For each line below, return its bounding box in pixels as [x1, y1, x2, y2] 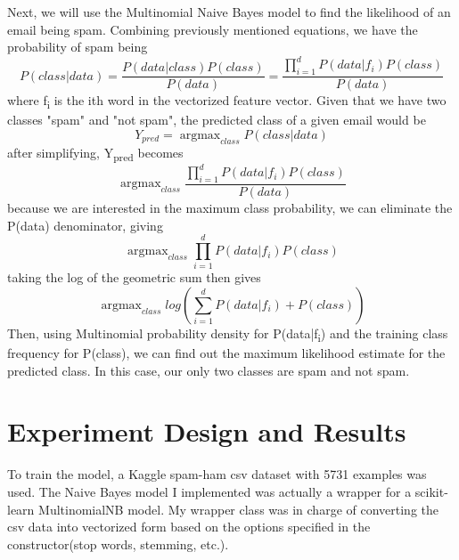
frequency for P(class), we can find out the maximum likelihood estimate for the [7, 344, 446, 362]
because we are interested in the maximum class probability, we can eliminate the [7, 199, 453, 217]
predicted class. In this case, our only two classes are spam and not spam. [7, 361, 410, 379]
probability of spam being [7, 37, 148, 56]
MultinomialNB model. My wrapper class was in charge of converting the [38, 499, 439, 518]
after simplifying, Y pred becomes [7, 142, 184, 164]
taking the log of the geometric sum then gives [7, 268, 261, 287]
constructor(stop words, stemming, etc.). [7, 534, 229, 553]
